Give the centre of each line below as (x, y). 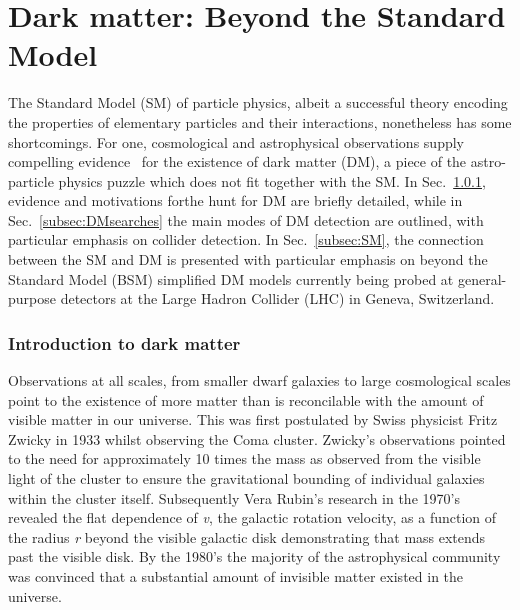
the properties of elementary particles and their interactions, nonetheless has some (260, 121)
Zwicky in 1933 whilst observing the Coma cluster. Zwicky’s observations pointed (257, 438)
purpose (32, 298)
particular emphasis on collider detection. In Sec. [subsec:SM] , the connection (246, 239)
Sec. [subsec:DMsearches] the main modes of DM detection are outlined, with (246, 219)
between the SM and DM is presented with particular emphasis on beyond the (248, 259)
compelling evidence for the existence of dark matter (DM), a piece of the (237, 161)
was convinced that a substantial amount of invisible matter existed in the (236, 576)
